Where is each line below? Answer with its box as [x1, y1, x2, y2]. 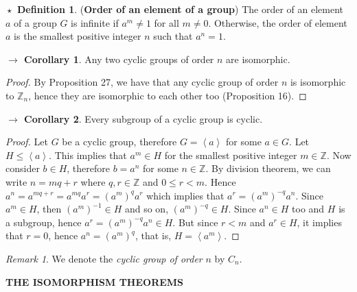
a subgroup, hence [5, 215, 82, 229]
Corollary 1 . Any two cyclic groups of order [24, 51, 214, 66]
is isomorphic [290, 75, 346, 89]
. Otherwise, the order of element [208, 15, 347, 29]
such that [153, 29, 193, 43]
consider [5, 161, 40, 175]
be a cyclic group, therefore [62, 134, 177, 149]
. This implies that [49, 147, 127, 162]
